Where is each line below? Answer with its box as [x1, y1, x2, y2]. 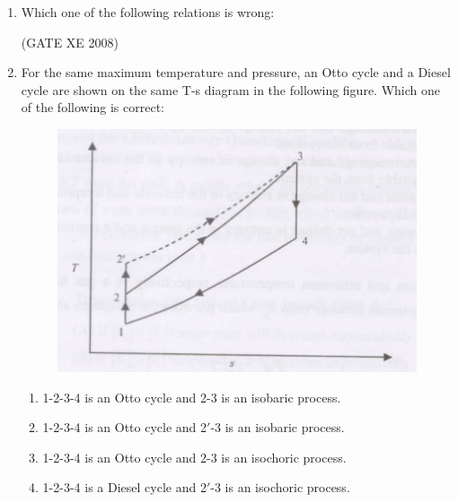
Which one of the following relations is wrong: [21, 3, 275, 21]
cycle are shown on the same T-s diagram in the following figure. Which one [21, 80, 440, 99]
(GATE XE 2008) [21, 32, 119, 51]
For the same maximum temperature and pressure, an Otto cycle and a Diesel [21, 63, 451, 82]
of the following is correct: [21, 98, 165, 117]
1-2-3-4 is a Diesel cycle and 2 [42, 478, 207, 497]
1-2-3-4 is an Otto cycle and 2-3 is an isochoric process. [42, 447, 347, 466]
